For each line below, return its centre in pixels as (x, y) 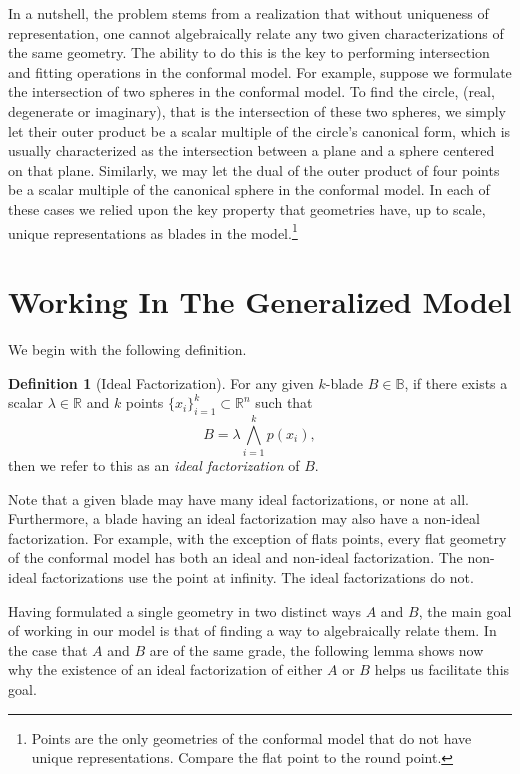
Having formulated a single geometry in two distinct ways (185, 610)
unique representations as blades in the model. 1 (153, 231)
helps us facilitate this (442, 669)
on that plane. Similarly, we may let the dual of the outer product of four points (254, 169)
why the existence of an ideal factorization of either (165, 669)
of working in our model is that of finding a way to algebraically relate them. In (252, 630)
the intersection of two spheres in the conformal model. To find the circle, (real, (251, 91)
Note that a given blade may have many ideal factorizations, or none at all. (238, 498)
